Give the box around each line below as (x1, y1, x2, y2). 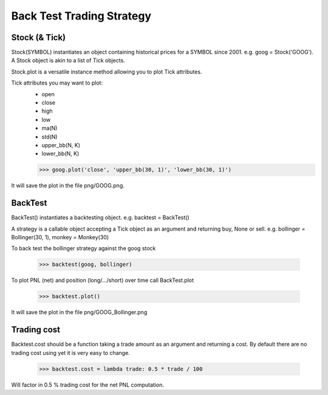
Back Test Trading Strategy (11, 9, 152, 23)
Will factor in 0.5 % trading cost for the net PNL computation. (11, 381, 164, 388)
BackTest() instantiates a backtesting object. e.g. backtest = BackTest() (11, 214, 190, 222)
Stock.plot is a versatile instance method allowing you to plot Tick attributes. (11, 68, 202, 75)
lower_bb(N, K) (41, 150, 80, 158)
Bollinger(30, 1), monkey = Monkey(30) (11, 234, 109, 241)
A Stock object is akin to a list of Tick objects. (11, 57, 126, 64)
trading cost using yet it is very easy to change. (11, 349, 130, 356)
